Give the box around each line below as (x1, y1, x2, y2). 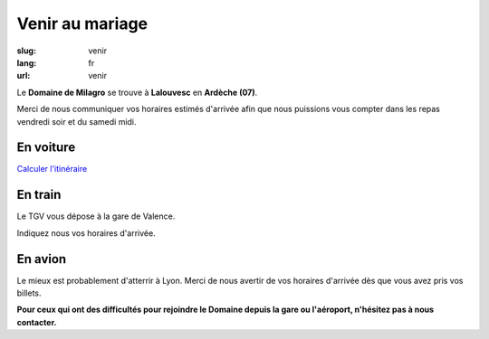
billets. (16, 287, 42, 298)
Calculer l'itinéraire (16, 164, 88, 174)
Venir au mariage (16, 14, 149, 33)
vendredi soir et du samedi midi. (16, 116, 137, 127)
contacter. (16, 316, 57, 327)
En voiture (16, 140, 76, 155)
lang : (16, 57, 37, 68)
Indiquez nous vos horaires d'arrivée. (16, 227, 156, 239)
